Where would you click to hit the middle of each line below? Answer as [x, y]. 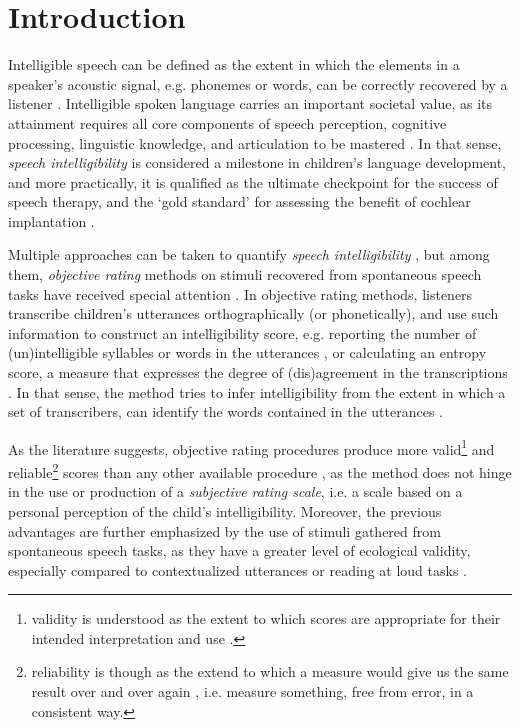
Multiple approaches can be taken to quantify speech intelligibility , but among [249, 254]
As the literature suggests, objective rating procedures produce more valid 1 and [251, 447]
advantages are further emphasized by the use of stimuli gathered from [224, 530]
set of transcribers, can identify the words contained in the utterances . [225, 411]
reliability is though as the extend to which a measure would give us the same [270, 671]
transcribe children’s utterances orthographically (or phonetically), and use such [253, 313]
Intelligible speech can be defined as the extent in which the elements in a [234, 64]
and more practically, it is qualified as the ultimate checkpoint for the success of [253, 181]
